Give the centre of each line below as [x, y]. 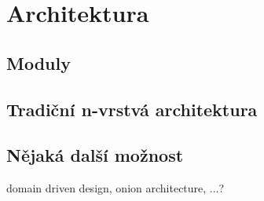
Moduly [38, 62]
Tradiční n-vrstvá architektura [132, 109]
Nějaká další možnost [95, 155]
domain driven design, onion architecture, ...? [115, 188]
